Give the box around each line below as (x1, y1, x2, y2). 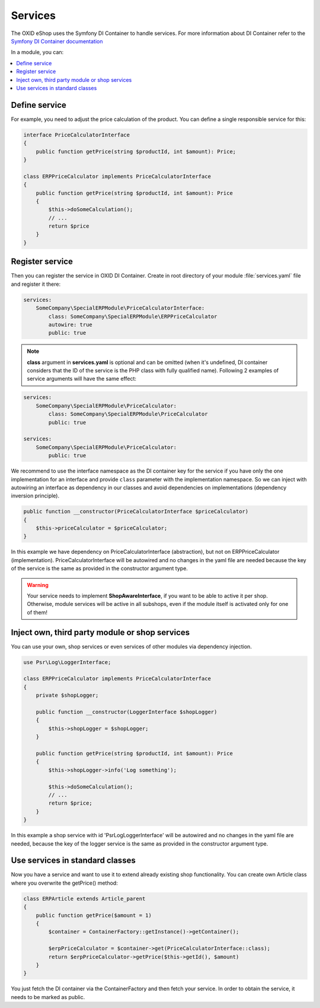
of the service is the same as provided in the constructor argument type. (11, 565, 188, 572)
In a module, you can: (11, 49, 64, 56)
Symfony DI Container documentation (11, 37, 103, 44)
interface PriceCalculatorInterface (23, 131, 130, 138)
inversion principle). (11, 492, 60, 499)
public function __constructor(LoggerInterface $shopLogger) (36, 709, 217, 716)
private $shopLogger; (36, 692, 99, 699)
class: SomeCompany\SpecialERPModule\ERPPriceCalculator (48, 313, 217, 320)
